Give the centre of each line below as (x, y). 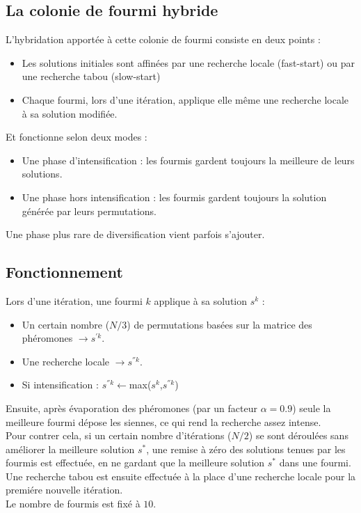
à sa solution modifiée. (70, 113)
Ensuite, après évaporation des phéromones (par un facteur (131, 408)
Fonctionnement (64, 272)
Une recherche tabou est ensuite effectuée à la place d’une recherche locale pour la (181, 476)
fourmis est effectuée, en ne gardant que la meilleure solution (135, 463)
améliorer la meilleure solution (70, 449)
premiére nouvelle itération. (64, 490)
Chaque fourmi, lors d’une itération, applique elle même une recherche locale (185, 99)
